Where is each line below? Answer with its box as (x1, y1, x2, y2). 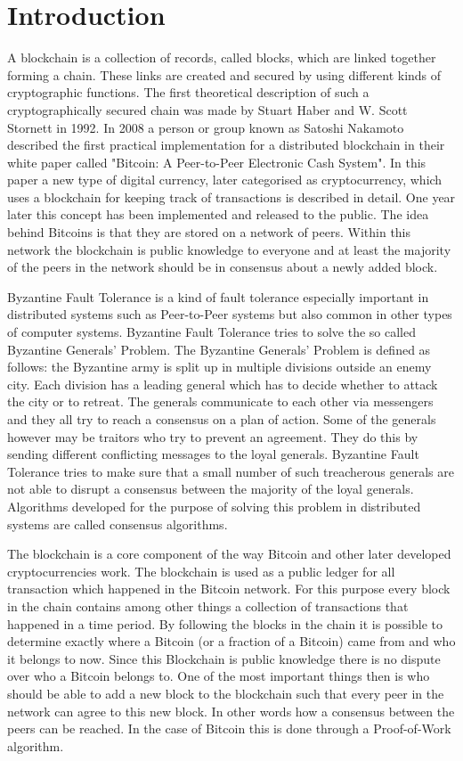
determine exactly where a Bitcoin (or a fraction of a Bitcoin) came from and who (7, 632, 456, 651)
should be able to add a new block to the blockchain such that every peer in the (7, 683, 444, 702)
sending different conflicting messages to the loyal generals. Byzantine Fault (7, 445, 419, 463)
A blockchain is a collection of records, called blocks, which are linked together (7, 48, 436, 67)
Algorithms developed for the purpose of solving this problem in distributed (7, 496, 421, 515)
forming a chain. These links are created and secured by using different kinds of (7, 65, 442, 84)
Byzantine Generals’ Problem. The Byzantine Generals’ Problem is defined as (7, 340, 431, 358)
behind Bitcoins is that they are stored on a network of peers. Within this (7, 223, 411, 241)
